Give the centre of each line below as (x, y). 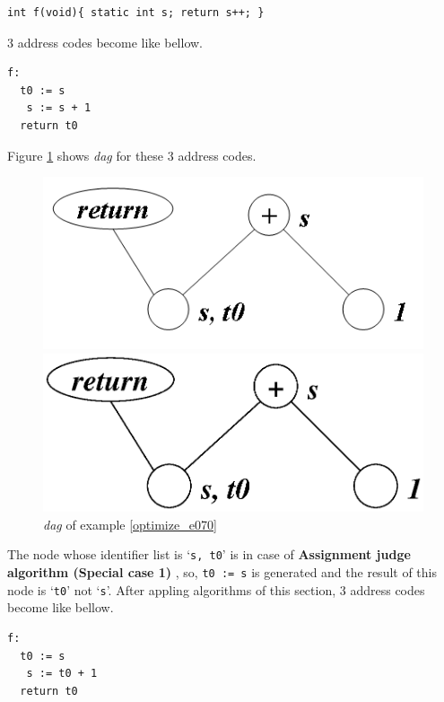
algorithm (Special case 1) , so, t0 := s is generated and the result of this (222, 572)
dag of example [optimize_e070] (130, 524)
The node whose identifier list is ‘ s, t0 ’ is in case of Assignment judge (209, 554)
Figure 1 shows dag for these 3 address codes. (132, 155)
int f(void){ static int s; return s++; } (136, 13)
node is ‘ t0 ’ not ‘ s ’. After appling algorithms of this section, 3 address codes (216, 589)
